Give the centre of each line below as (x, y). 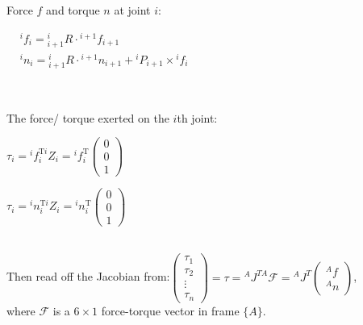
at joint (132, 10)
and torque (73, 10)
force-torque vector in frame (170, 310)
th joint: (197, 117)
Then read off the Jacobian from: (88, 276)
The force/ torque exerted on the (88, 117)
